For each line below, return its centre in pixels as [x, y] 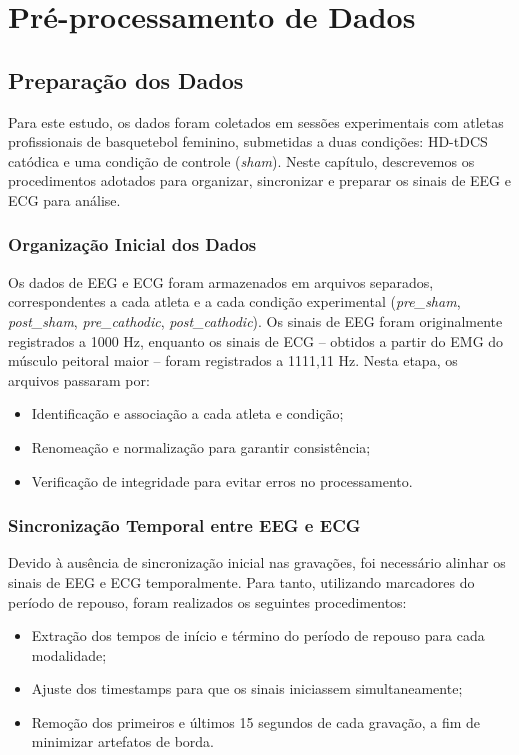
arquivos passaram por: [79, 379]
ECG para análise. [64, 199]
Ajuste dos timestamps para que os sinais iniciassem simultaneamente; [247, 688]
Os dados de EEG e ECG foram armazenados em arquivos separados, [221, 281]
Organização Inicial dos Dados [132, 244]
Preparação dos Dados [126, 79]
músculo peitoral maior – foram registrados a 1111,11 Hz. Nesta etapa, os [233, 360]
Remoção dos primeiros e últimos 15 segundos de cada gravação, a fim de [256, 721]
